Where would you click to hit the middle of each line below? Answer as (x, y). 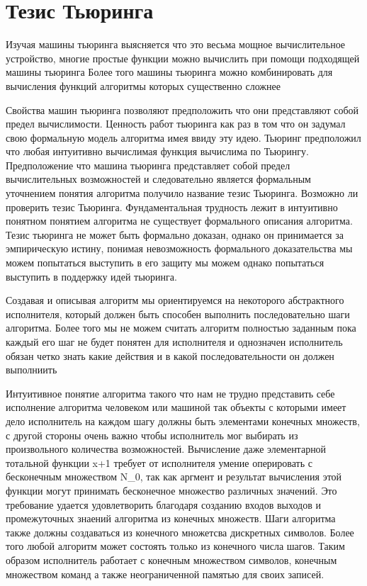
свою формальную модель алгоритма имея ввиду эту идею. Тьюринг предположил (183, 137)
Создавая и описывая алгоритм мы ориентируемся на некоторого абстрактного (175, 300)
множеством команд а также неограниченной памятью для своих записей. (165, 574)
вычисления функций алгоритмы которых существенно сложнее (143, 85)
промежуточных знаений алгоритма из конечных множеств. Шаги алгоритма (171, 518)
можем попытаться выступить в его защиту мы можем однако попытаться (165, 263)
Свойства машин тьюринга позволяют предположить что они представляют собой (182, 109)
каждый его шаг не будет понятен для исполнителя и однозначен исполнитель (174, 342)
